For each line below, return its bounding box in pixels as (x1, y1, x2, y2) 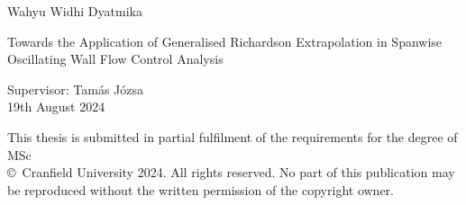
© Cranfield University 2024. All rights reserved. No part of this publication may (7, 163, 455, 182)
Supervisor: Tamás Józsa (7, 79, 144, 98)
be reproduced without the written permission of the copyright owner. (7, 180, 394, 199)
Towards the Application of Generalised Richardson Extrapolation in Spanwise (7, 31, 443, 50)
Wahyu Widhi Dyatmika (7, 2, 142, 20)
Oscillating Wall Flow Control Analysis (7, 49, 224, 68)
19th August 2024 (7, 97, 105, 116)
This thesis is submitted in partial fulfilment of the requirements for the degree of (7, 127, 458, 146)
